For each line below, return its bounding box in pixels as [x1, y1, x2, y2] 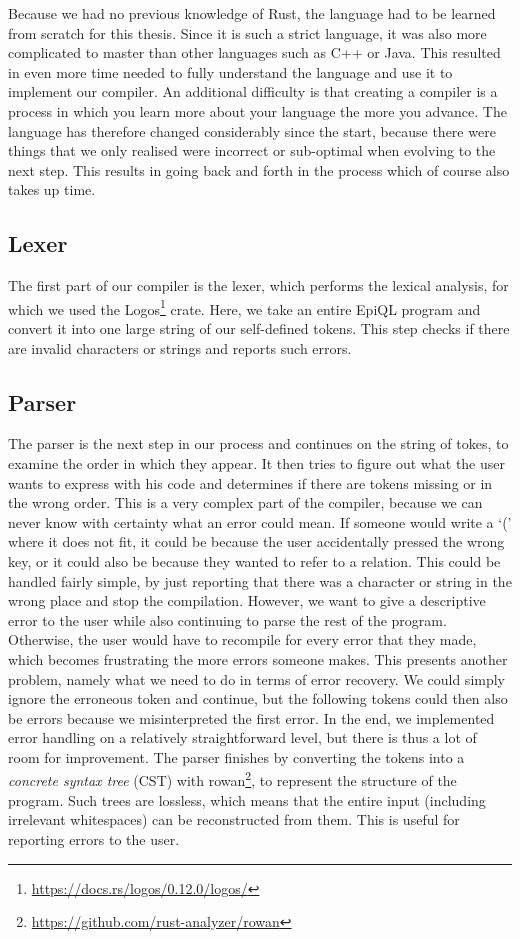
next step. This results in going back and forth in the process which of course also [8, 159, 510, 180]
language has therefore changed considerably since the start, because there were [8, 120, 496, 141]
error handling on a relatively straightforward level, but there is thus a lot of [8, 727, 477, 748]
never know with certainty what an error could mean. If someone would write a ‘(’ [8, 511, 512, 532]
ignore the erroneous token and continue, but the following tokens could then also [8, 688, 508, 709]
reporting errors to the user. [8, 828, 180, 849]
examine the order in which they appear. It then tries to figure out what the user [8, 452, 505, 473]
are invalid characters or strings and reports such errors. [8, 337, 352, 358]
